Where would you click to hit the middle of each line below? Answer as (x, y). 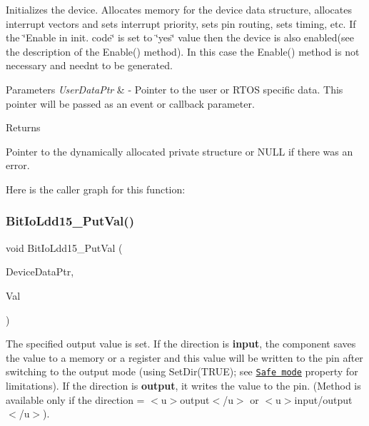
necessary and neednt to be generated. (89, 65)
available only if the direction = (75, 399)
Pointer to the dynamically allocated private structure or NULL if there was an (180, 151)
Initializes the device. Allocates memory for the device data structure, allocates (179, 9)
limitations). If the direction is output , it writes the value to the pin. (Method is (183, 385)
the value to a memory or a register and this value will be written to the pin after (184, 357)
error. (18, 165)
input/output (323, 399)
